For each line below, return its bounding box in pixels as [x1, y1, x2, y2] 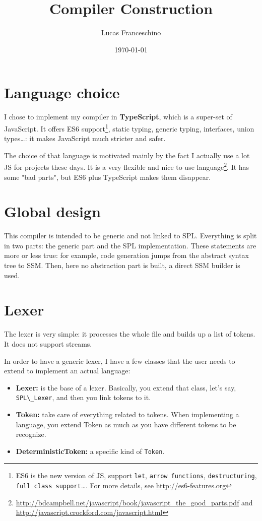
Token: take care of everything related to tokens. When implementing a [16, 409, 239, 419]
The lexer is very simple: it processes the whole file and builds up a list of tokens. [4, 329, 255, 339]
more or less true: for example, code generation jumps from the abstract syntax [4, 250, 249, 260]
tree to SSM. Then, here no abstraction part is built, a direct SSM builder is [4, 260, 240, 271]
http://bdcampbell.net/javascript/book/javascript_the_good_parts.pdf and [16, 497, 253, 507]
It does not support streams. [4, 338, 92, 349]
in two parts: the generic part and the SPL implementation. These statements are [4, 240, 256, 250]
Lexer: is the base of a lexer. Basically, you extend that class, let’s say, [16, 382, 236, 393]
